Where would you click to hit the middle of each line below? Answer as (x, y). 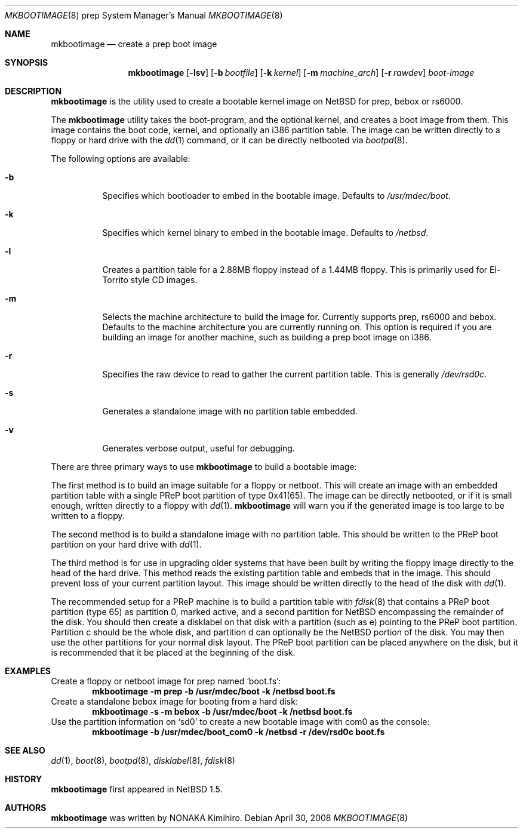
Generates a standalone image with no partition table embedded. (230, 411)
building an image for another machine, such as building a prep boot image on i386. (267, 337)
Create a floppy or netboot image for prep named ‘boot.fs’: (166, 681)
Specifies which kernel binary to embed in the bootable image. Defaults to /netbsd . (265, 233)
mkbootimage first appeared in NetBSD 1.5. (137, 789)
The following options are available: (121, 159)
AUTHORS (26, 808)
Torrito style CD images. (150, 280)
